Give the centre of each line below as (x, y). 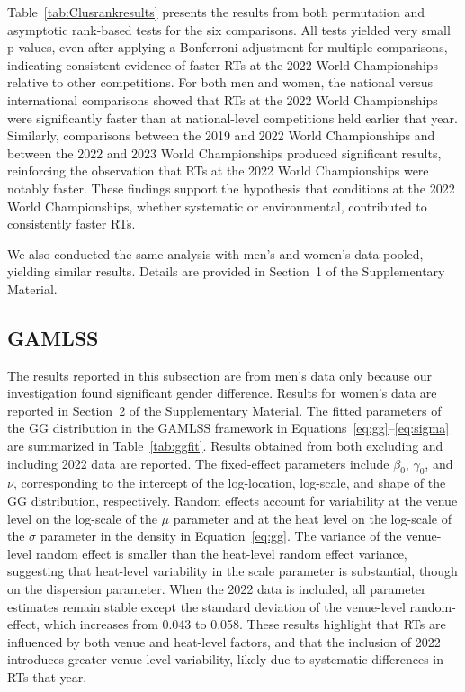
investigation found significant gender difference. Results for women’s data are (222, 393)
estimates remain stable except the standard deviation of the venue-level (206, 606)
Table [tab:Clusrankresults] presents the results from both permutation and (216, 12)
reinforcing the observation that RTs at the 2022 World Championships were (218, 171)
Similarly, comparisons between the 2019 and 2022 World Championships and (221, 135)
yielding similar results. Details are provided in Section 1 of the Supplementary (226, 271)
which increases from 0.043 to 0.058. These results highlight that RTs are (245, 624)
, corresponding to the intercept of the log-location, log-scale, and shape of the (229, 483)
